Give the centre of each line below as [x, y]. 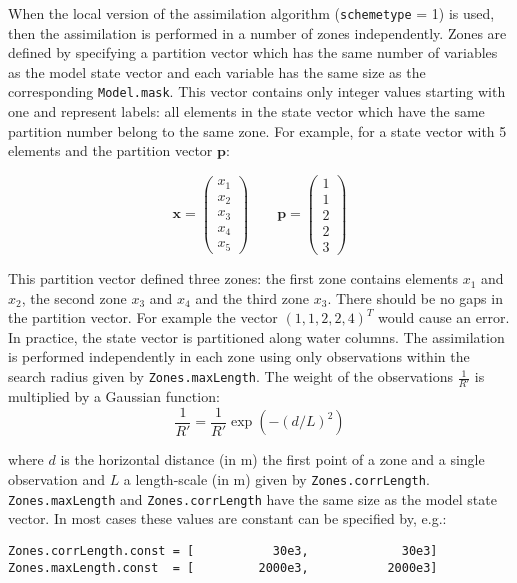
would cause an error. [444, 317]
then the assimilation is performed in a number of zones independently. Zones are [257, 32]
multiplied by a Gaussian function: [114, 396]
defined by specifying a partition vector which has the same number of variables [253, 52]
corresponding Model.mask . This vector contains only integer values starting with [257, 91]
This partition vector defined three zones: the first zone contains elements [233, 278]
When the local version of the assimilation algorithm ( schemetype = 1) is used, [251, 13]
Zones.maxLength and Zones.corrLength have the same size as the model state [252, 498]
